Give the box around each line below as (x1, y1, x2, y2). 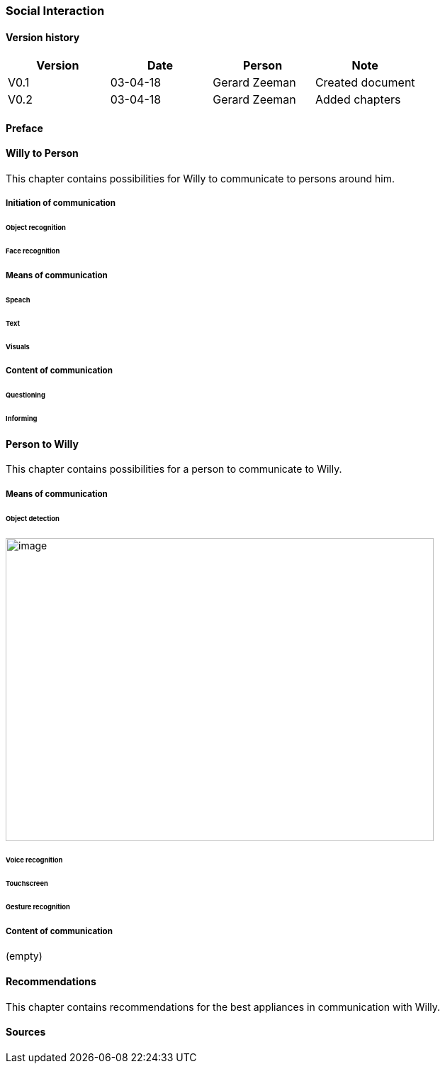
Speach (6, 295, 30, 304)
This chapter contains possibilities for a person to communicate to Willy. (6, 463, 342, 476)
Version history (6, 31, 80, 43)
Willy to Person (6, 147, 79, 160)
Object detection (6, 514, 60, 522)
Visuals (6, 342, 30, 351)
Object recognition (6, 224, 66, 232)
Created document (315, 75, 415, 90)
